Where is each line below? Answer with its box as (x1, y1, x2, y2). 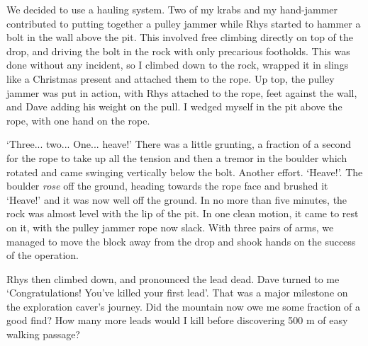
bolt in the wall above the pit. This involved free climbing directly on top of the (6, 30, 354, 45)
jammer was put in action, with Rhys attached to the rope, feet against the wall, (6, 85, 357, 100)
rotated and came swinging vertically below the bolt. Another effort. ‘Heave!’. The (6, 164, 363, 179)
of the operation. (6, 248, 79, 263)
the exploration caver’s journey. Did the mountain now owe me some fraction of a (6, 299, 361, 313)
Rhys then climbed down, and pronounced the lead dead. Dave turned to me (6, 271, 340, 286)
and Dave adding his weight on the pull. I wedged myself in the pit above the (6, 99, 342, 114)
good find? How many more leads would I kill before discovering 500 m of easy (6, 313, 348, 328)
